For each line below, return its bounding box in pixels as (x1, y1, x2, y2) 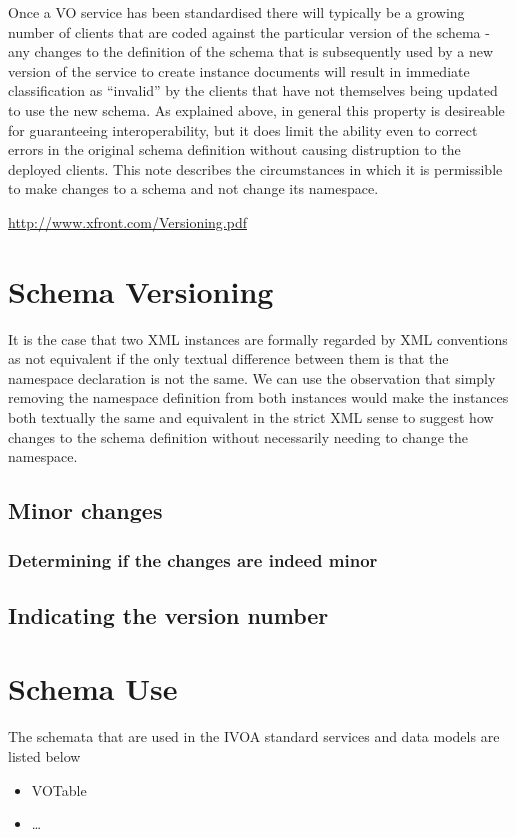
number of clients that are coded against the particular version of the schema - (8, 21, 490, 42)
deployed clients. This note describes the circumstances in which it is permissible (8, 158, 503, 179)
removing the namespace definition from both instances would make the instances (8, 387, 509, 408)
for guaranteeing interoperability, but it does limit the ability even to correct (8, 119, 478, 140)
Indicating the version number (8, 599, 329, 630)
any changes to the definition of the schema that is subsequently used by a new (8, 41, 493, 62)
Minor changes (8, 495, 163, 526)
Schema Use (8, 668, 178, 709)
